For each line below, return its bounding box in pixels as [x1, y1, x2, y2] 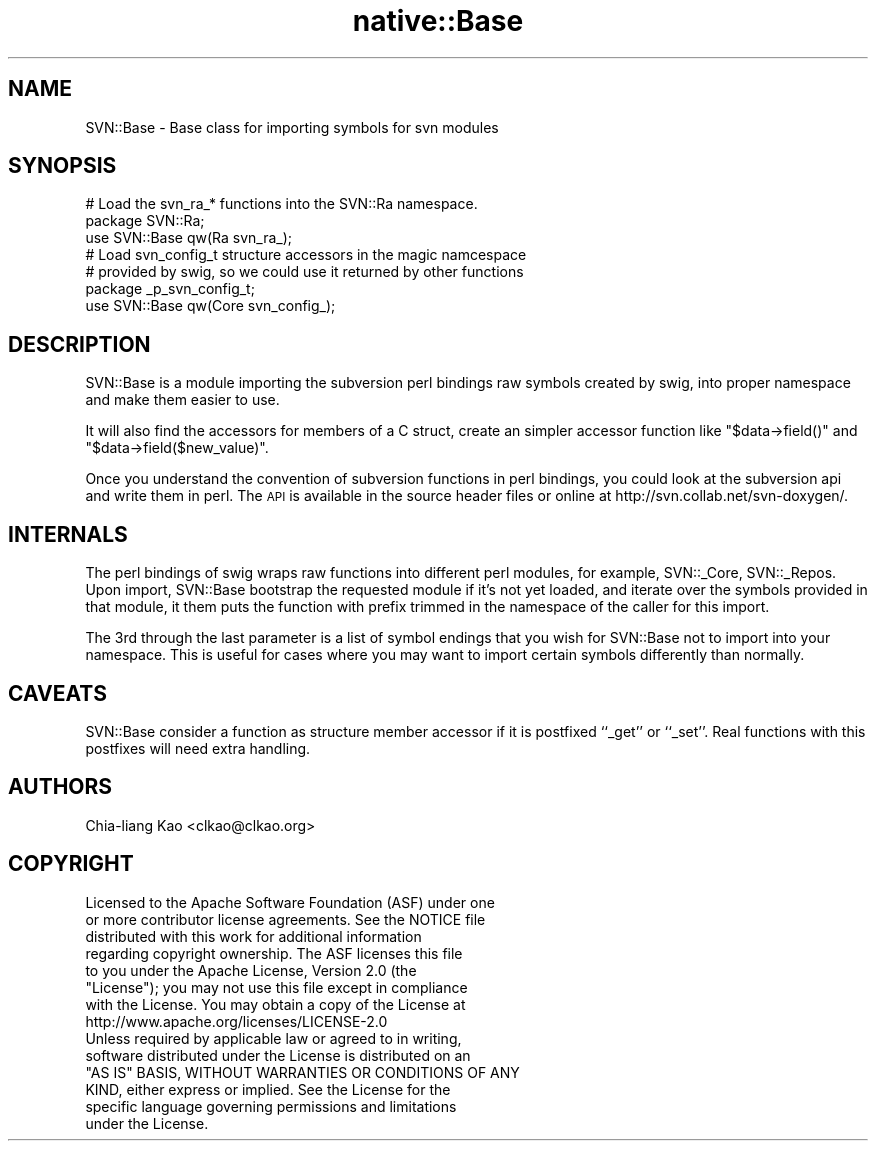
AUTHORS [8, 774, 113, 800]
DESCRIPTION [8, 331, 151, 357]
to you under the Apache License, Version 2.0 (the [85, 961, 417, 979]
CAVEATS [8, 680, 107, 706]
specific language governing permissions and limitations [85, 1097, 457, 1115]
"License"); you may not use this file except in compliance [85, 978, 468, 996]
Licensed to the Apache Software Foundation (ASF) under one [85, 893, 495, 911]
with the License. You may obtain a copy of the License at [85, 995, 466, 1013]
